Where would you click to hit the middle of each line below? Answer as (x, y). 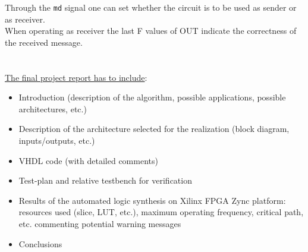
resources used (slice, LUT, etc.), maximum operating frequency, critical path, (161, 212)
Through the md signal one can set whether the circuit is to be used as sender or (151, 7)
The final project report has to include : (76, 77)
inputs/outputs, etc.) (57, 140)
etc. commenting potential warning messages (100, 223)
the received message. (44, 42)
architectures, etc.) (53, 108)
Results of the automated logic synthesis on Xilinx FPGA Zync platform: (152, 200)
